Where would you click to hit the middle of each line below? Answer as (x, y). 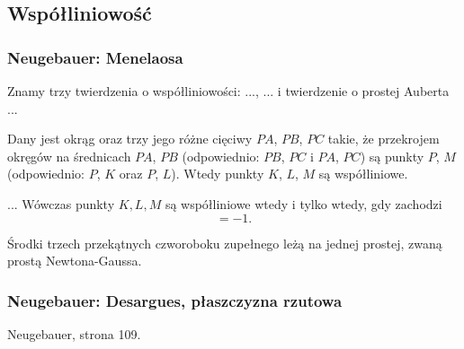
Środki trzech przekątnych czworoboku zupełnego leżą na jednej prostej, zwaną (225, 243)
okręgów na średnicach (69, 156)
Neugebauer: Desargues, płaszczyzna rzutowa (175, 300)
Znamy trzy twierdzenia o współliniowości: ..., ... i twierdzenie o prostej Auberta (228, 91)
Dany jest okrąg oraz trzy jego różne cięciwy (130, 139)
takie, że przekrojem (384, 139)
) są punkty (392, 156)
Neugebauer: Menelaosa (95, 57)
